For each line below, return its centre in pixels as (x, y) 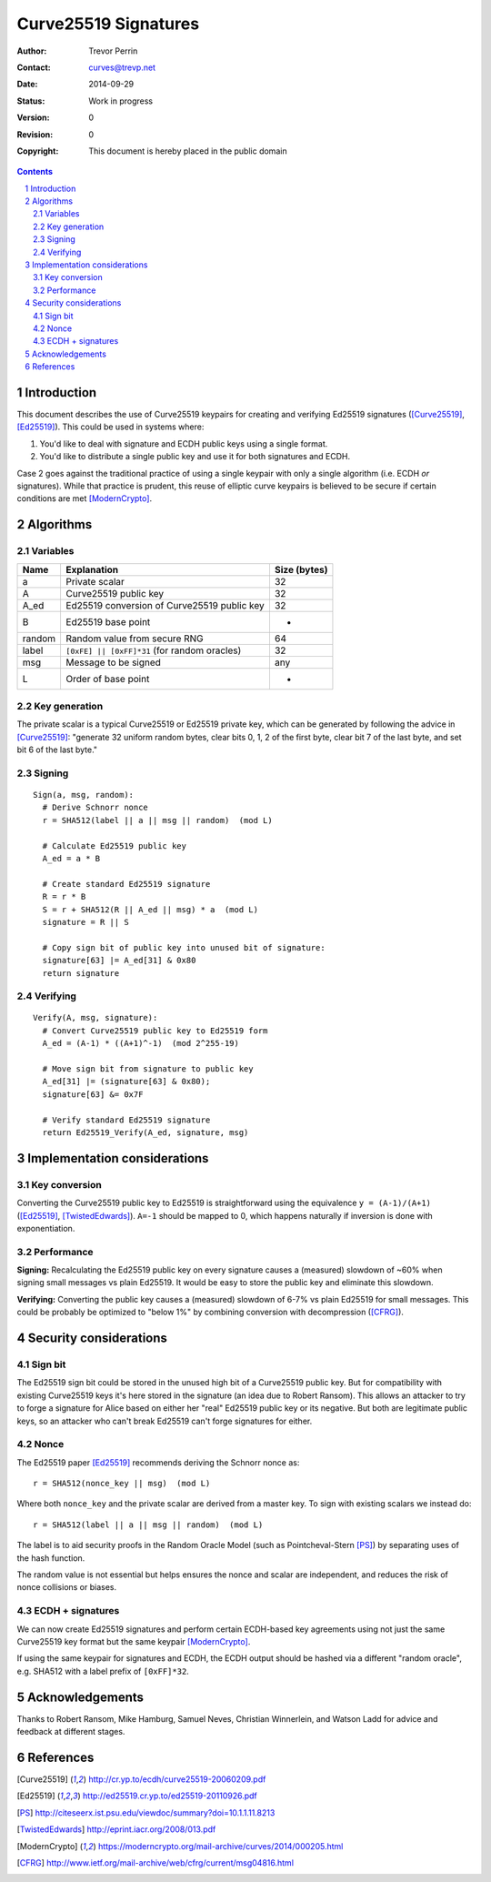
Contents (35, 172)
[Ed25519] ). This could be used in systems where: (110, 427)
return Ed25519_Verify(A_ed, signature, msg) (145, 1132)
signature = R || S (85, 922)
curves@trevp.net (122, 67)
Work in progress (121, 101)
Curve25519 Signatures (108, 24)
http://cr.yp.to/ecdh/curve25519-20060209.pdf (177, 1779)
